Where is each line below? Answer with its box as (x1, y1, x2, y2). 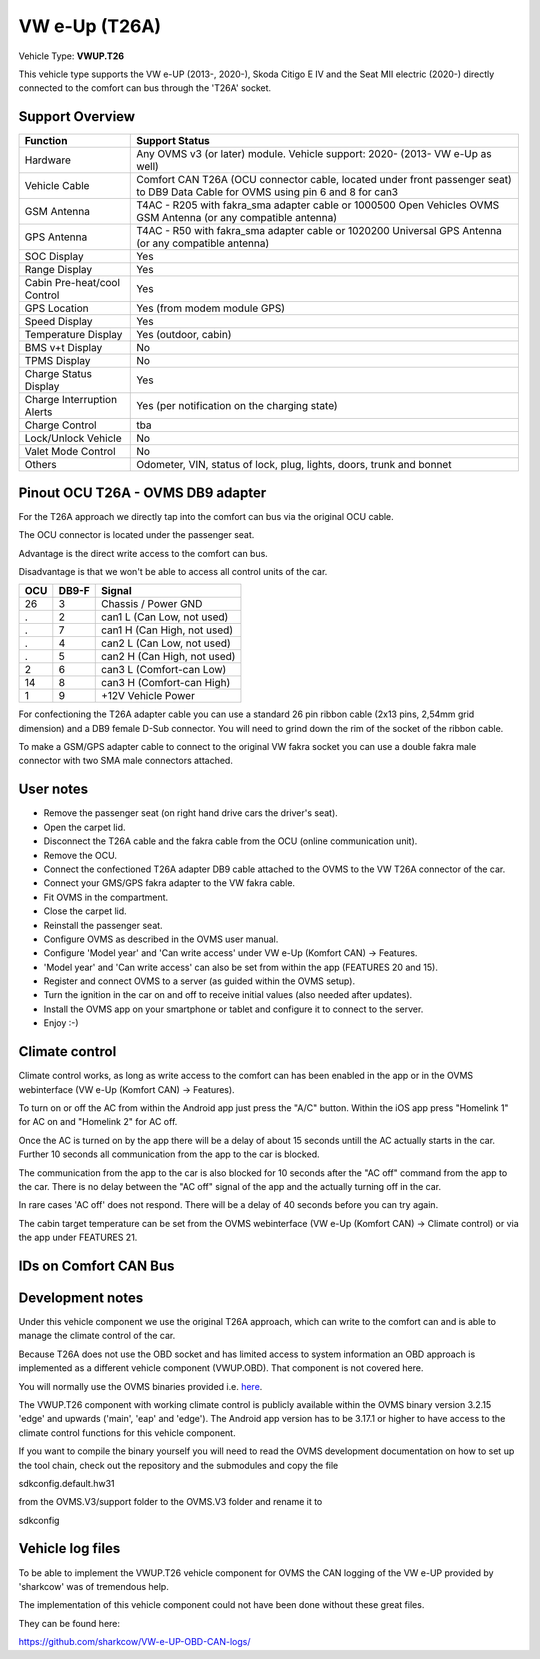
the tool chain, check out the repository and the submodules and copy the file (18, 1459, 339, 1471)
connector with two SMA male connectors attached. (18, 755, 234, 767)
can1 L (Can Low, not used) (100, 610, 229, 624)
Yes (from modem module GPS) (136, 301, 285, 315)
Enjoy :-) (43, 1017, 79, 1029)
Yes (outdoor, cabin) (136, 328, 232, 342)
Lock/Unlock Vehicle (24, 431, 122, 445)
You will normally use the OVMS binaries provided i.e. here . (18, 1380, 263, 1392)
